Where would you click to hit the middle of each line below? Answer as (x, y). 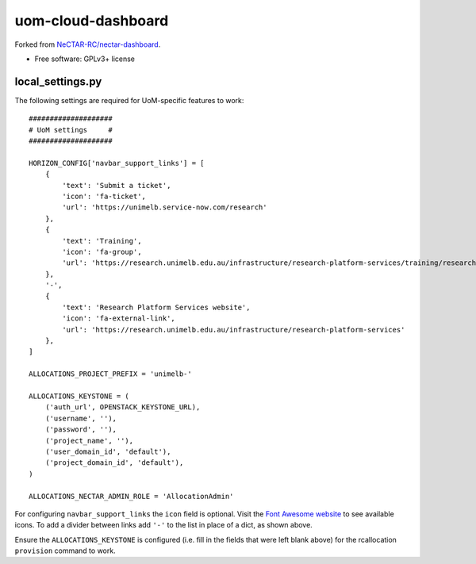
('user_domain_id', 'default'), (108, 451)
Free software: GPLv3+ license (84, 59)
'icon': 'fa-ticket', (104, 196)
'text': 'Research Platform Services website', (156, 307)
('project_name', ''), (89, 441)
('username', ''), (81, 418)
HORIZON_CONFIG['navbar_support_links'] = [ (117, 163)
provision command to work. (65, 551)
